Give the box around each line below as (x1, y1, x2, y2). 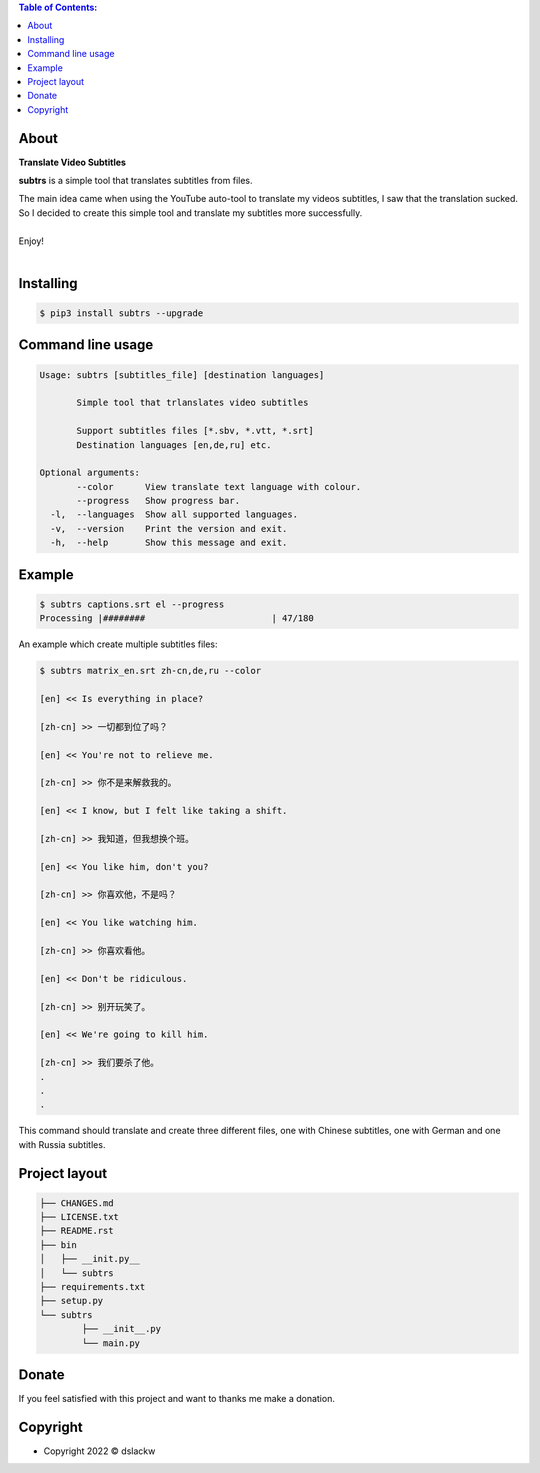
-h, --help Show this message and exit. (50, 537, 288, 549)
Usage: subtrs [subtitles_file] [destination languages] (39, 369, 325, 380)
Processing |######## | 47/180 (39, 613, 314, 624)
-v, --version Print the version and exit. (50, 523, 288, 534)
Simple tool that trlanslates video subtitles (76, 397, 309, 409)
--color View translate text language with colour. (76, 481, 362, 492)
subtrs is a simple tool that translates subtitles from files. (18, 175, 254, 187)
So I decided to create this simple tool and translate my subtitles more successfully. (18, 206, 363, 219)
